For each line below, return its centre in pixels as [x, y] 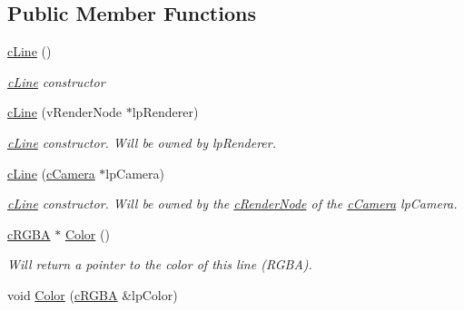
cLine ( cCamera [51, 173]
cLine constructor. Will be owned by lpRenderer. [142, 142]
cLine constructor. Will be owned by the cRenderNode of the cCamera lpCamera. [232, 204]
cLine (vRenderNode [65, 112]
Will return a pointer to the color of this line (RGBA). [160, 264]
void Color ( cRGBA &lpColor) [93, 294]
